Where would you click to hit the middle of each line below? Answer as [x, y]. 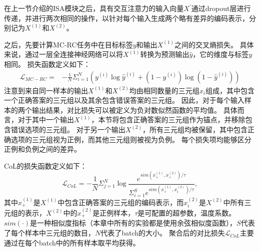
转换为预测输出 [165, 54]
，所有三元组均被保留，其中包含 [195, 129]
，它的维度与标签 [221, 54]
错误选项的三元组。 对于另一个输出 [68, 129]
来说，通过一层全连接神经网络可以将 [63, 54]
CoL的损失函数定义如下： [45, 165]
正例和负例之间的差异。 [42, 149]
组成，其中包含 [230, 90]
